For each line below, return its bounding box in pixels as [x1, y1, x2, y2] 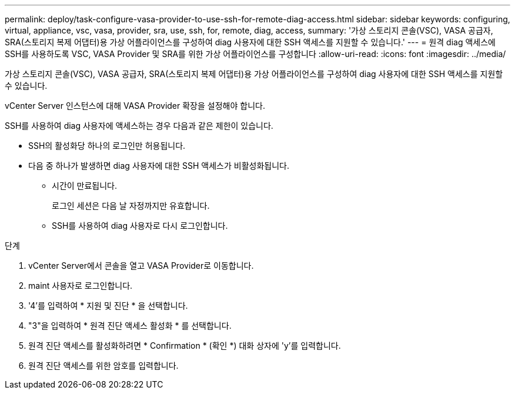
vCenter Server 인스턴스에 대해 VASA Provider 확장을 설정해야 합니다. [5, 101, 265, 111]
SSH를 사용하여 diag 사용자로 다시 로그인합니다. [52, 221, 228, 231]
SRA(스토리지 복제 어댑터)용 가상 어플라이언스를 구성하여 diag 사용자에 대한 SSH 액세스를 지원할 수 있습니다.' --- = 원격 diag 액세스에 [5, 37, 496, 47]
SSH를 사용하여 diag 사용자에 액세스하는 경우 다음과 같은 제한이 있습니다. [5, 121, 273, 131]
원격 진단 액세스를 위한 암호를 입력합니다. [28, 360, 179, 370]
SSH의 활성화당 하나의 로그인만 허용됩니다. [28, 141, 186, 151]
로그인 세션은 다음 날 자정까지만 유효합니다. [52, 201, 210, 211]
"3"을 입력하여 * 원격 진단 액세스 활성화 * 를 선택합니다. [28, 320, 232, 330]
